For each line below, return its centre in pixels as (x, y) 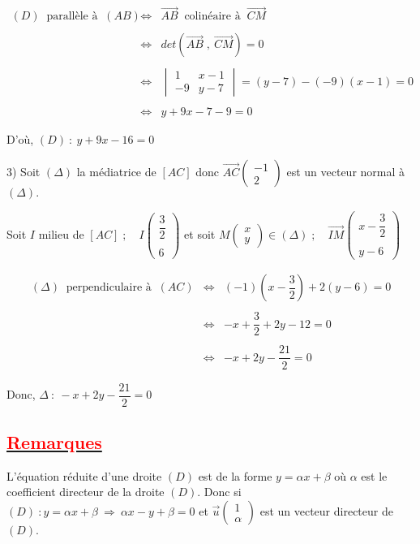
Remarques (54, 441)
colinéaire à (212, 17)
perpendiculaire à (109, 288)
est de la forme (235, 475)
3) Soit (24, 172)
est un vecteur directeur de (326, 510)
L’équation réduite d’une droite (84, 475)
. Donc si (219, 492)
